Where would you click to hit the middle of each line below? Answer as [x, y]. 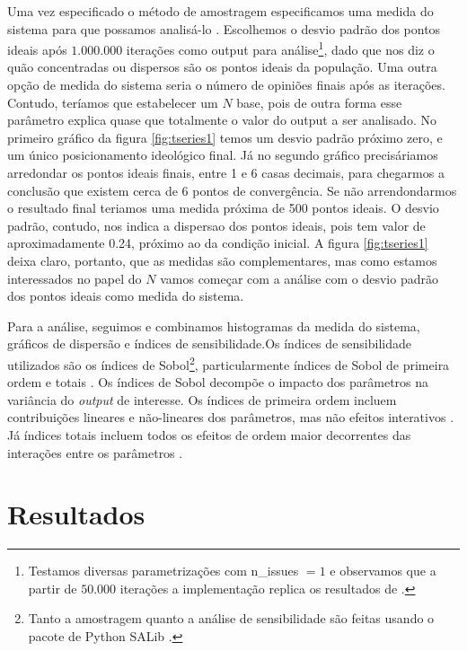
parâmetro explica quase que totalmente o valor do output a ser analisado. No [222, 120]
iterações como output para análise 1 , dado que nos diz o [280, 48]
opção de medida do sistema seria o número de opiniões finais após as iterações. [226, 85]
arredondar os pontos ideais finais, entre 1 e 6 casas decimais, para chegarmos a [226, 172]
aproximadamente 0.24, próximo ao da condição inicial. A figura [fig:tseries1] [218, 243]
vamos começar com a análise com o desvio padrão [299, 278]
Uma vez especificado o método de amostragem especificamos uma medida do [220, 11]
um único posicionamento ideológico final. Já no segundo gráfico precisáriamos [223, 155]
